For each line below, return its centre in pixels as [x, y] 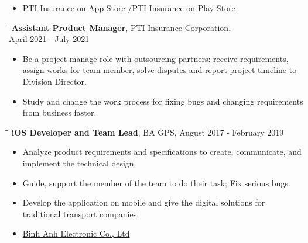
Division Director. [54, 81]
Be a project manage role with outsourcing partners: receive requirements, [155, 58]
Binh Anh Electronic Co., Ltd [76, 233]
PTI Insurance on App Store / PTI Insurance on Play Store [129, 8]
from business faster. [59, 112]
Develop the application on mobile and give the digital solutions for [144, 202]
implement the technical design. [79, 163]
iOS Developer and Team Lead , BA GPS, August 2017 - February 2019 [148, 132]
